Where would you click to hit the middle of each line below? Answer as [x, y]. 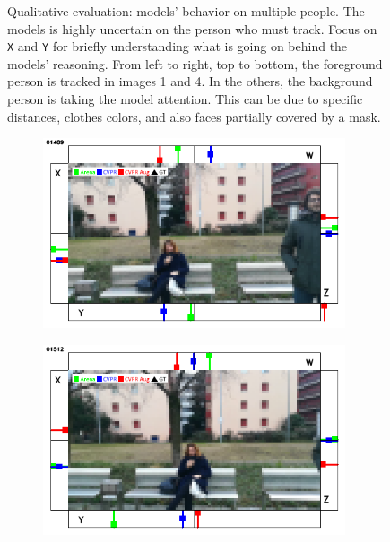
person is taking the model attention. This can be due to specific [185, 99]
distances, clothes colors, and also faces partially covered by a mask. [194, 116]
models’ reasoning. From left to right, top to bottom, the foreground [195, 63]
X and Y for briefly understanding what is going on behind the [178, 46]
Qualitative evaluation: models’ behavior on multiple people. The [186, 11]
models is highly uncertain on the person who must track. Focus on [192, 28]
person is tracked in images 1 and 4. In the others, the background [190, 81]
